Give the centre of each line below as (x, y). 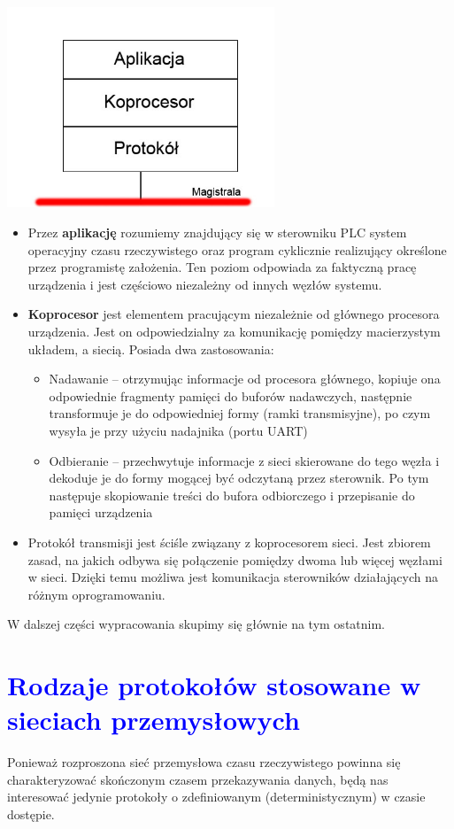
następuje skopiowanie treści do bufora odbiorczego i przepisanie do (232, 495)
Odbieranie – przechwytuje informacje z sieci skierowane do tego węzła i (244, 460)
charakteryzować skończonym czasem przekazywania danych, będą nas (198, 779)
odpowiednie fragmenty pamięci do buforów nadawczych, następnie (231, 395)
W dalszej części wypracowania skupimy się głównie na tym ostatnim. (196, 624)
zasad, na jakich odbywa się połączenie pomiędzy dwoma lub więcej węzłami (235, 559)
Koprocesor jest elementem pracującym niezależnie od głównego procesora (234, 314)
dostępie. (31, 814)
